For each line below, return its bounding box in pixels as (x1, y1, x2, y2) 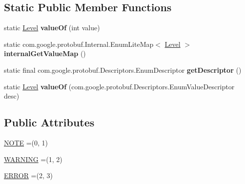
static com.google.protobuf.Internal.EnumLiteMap (4, 39, 154, 49)
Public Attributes (4, 115, 95, 130)
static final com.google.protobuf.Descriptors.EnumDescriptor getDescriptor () (4, 64, 242, 75)
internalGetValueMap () (4, 48, 86, 59)
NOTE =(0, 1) (4, 137, 48, 147)
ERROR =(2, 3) (4, 170, 53, 181)
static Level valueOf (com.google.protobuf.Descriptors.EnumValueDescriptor (4, 81, 235, 91)
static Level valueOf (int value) (4, 22, 100, 33)
